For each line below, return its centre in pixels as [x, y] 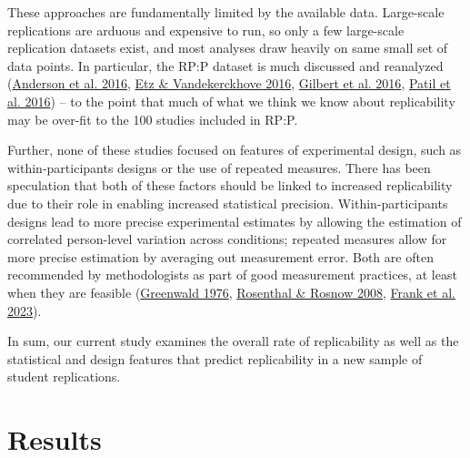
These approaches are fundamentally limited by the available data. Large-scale [226, 12]
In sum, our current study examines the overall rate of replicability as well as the [233, 341]
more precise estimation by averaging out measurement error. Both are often [220, 256]
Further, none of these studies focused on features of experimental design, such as [235, 150]
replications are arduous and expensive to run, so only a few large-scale [206, 30]
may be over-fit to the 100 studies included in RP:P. [153, 119]
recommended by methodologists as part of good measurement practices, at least [232, 275]
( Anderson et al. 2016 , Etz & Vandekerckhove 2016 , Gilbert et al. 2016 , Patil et [229, 83]
